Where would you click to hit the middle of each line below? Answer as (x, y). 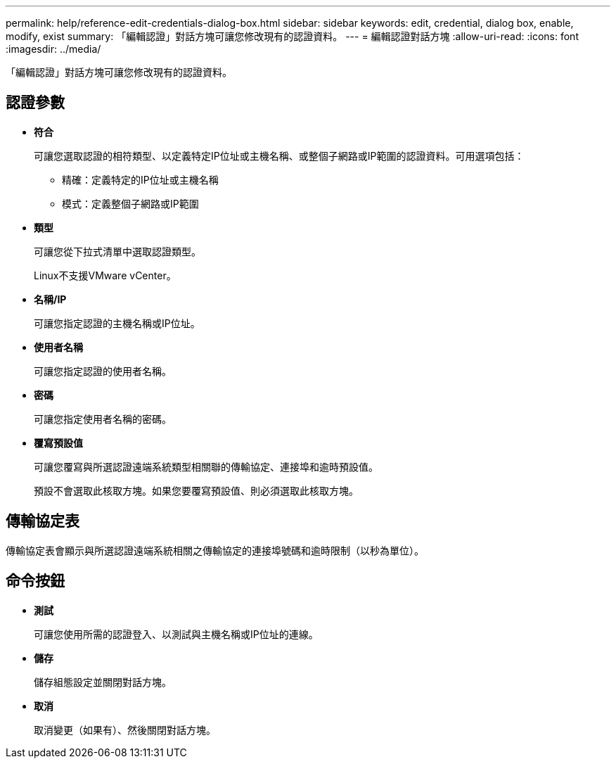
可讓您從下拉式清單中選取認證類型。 (117, 251)
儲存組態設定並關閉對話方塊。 (103, 682)
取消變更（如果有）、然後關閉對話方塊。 (125, 730)
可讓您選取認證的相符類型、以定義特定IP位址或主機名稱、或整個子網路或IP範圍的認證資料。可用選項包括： (279, 155)
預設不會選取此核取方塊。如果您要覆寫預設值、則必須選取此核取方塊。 (196, 490)
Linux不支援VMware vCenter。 (105, 275)
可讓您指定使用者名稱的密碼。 (103, 419)
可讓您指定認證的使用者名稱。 (103, 371)
